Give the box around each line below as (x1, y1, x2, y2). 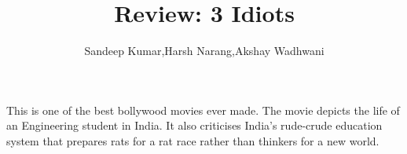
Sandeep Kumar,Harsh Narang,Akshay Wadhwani (84, 42, 324, 59)
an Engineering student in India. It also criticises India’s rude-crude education (6, 117, 383, 134)
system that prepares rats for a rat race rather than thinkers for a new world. (6, 132, 379, 148)
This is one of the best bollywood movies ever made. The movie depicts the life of (6, 101, 400, 118)
